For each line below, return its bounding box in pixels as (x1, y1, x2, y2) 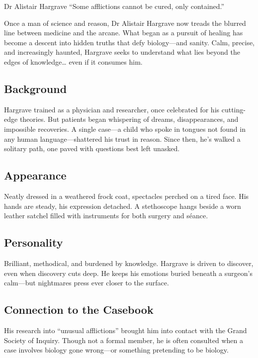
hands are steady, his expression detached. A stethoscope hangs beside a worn (4, 200, 241, 211)
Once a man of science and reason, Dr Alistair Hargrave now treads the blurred (4, 17, 246, 28)
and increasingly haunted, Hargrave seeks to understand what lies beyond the (4, 47, 241, 57)
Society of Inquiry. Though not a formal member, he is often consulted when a (4, 335, 243, 345)
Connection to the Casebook (4, 302, 154, 317)
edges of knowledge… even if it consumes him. (4, 56, 143, 67)
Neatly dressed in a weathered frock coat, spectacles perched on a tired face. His (4, 190, 249, 201)
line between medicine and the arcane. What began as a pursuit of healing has (4, 27, 243, 38)
